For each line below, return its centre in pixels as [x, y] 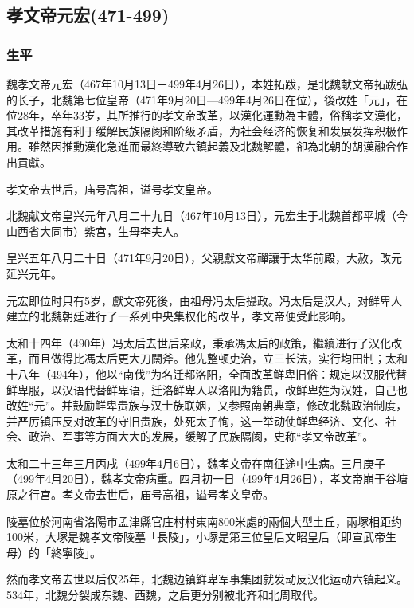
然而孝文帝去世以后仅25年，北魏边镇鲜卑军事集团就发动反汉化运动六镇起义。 [207, 579]
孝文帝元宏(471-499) [88, 15]
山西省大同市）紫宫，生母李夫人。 [96, 231]
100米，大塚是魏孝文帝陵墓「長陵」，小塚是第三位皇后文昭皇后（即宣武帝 [196, 537]
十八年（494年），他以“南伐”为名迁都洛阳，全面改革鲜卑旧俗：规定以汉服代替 [207, 373]
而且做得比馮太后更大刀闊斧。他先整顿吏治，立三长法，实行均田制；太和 [218, 358]
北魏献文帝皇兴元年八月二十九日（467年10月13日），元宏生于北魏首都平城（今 [207, 216]
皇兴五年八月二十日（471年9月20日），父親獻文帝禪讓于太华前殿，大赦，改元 [204, 258]
